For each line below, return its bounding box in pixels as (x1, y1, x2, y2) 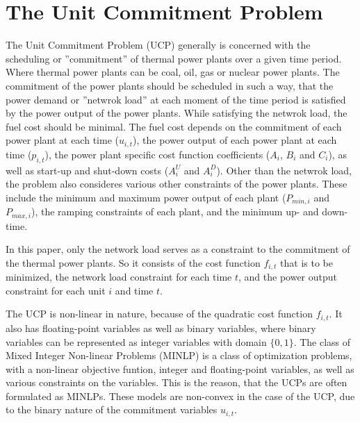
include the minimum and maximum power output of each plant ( (6, 190, 286, 204)
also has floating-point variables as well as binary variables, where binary (6, 320, 316, 335)
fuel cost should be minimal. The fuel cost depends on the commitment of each (6, 119, 342, 133)
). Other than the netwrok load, (216, 163, 352, 177)
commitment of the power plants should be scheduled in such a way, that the (6, 78, 334, 92)
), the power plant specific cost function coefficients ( (44, 147, 270, 161)
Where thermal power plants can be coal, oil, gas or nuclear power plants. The (6, 65, 340, 79)
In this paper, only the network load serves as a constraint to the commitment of (6, 242, 350, 256)
